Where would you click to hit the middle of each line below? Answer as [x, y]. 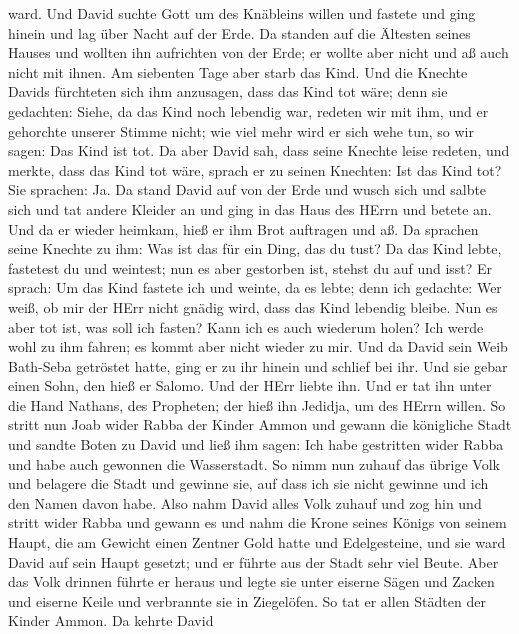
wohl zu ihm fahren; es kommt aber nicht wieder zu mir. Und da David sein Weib [258, 346]
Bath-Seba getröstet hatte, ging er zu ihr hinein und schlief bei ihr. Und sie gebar [258, 365]
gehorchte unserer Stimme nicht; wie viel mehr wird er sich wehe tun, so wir [241, 130]
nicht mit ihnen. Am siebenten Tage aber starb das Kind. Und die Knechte [238, 71]
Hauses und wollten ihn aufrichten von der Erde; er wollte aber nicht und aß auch [258, 52]
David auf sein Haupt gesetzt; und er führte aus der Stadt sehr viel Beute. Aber [253, 561]
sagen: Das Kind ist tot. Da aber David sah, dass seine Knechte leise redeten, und [259, 150]
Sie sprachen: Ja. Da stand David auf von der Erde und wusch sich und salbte [247, 189]
